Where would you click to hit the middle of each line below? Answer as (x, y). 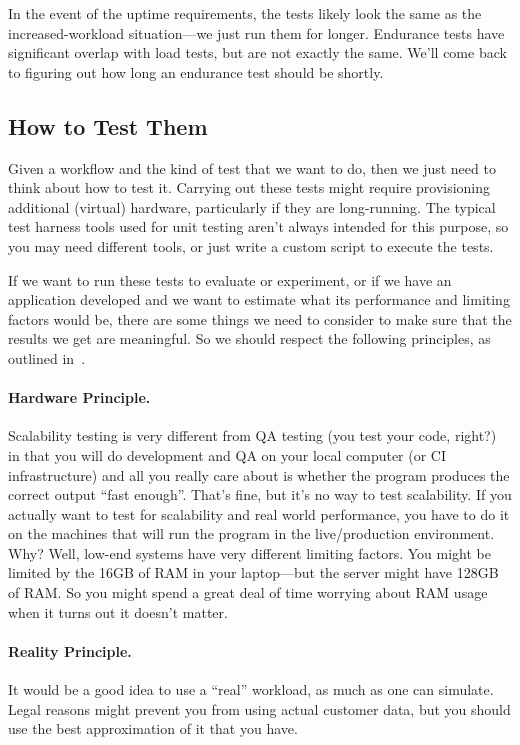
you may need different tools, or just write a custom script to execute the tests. (251, 245)
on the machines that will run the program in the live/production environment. (251, 533)
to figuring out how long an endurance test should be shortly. (196, 71)
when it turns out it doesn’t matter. (118, 611)
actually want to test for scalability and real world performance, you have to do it (259, 513)
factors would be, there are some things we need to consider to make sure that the (260, 318)
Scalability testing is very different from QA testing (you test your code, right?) (252, 435)
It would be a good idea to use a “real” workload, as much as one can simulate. (251, 689)
